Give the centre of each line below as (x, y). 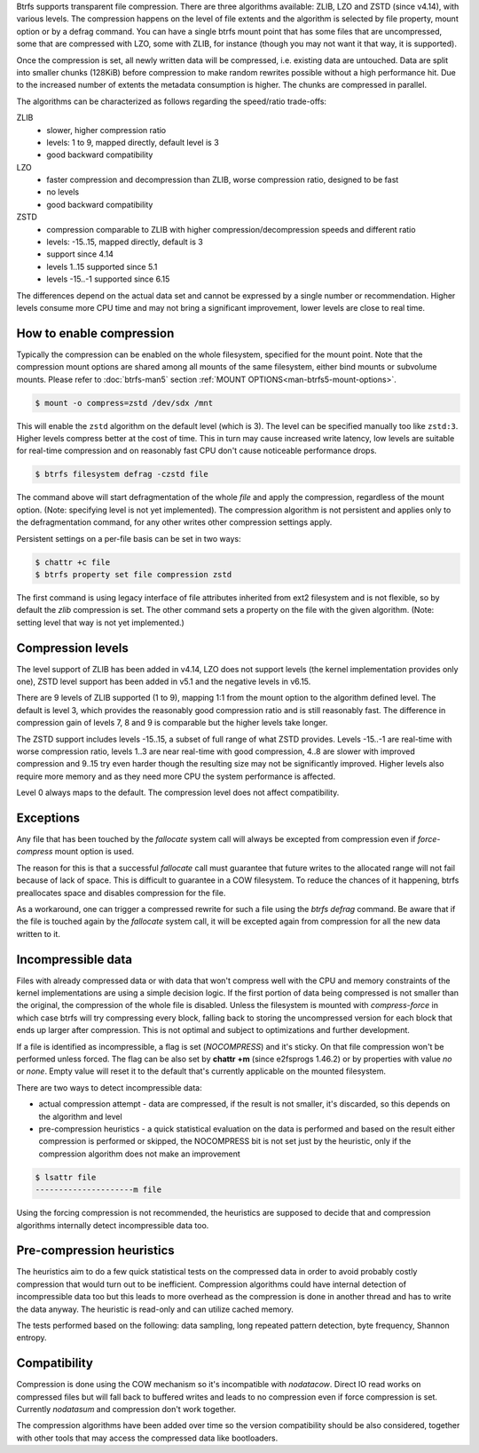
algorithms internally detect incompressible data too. (113, 1225)
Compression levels (72, 648)
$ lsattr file (66, 1177)
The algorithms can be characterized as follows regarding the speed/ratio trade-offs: (172, 101)
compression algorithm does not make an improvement (140, 1154)
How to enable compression (95, 333)
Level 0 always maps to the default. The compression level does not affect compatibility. (178, 793)
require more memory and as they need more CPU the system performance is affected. (176, 776)
